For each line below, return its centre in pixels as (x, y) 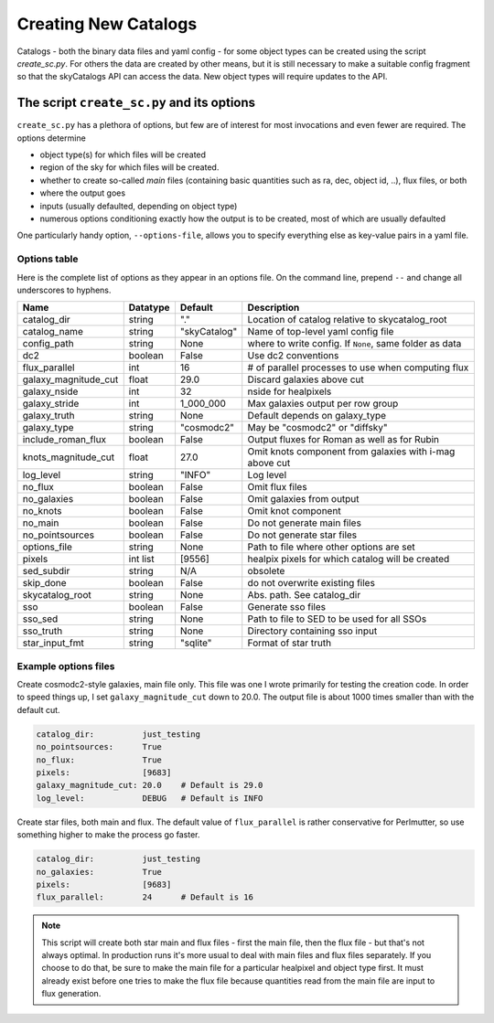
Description (274, 308)
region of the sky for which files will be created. (129, 167)
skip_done (45, 583)
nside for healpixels (290, 391)
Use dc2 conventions (293, 356)
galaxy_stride (51, 404)
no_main (41, 523)
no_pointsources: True (99, 747)
